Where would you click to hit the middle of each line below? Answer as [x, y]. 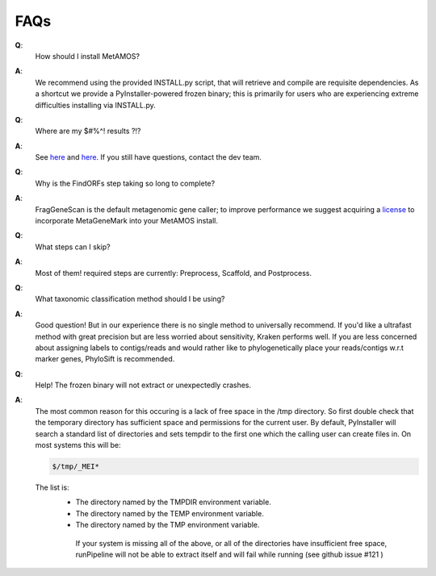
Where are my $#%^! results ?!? [88, 131]
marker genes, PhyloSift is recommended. [105, 359]
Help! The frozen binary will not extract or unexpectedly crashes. [143, 385]
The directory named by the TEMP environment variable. [170, 513]
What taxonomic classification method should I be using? [130, 299]
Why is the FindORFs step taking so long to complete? [125, 183]
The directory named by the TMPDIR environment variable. [174, 502]
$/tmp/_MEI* [76, 467]
